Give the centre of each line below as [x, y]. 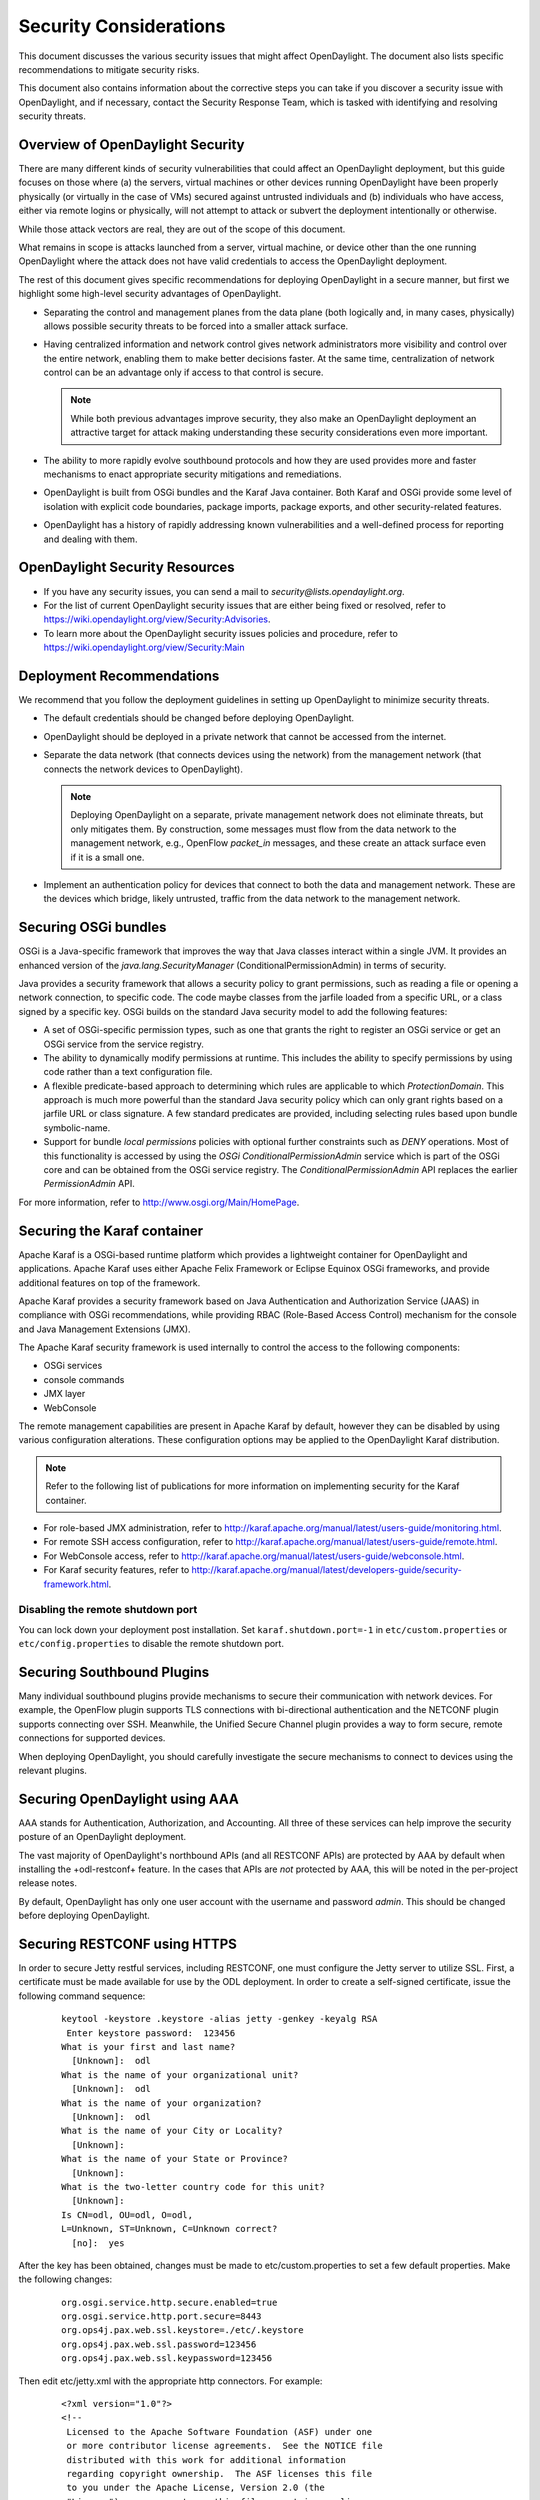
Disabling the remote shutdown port [108, 1610]
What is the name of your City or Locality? [172, 2131]
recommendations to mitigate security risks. [109, 69]
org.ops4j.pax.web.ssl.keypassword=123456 [167, 2358]
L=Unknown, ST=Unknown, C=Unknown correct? [169, 2229]
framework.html [76, 1584]
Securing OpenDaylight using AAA [128, 1798]
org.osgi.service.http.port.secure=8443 [161, 2316]
